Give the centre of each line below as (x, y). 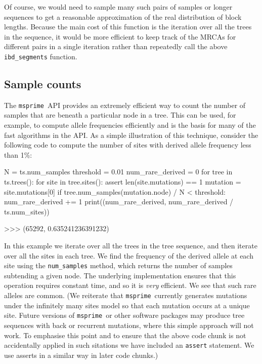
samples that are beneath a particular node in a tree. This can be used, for (120, 115)
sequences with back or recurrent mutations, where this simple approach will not (129, 325)
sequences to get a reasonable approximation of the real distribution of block (123, 16)
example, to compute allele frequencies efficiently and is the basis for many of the (130, 125)
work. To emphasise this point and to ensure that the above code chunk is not (125, 335)
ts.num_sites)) (27, 211)
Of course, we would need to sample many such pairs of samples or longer (118, 7)
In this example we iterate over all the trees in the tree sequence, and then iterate (131, 246)
